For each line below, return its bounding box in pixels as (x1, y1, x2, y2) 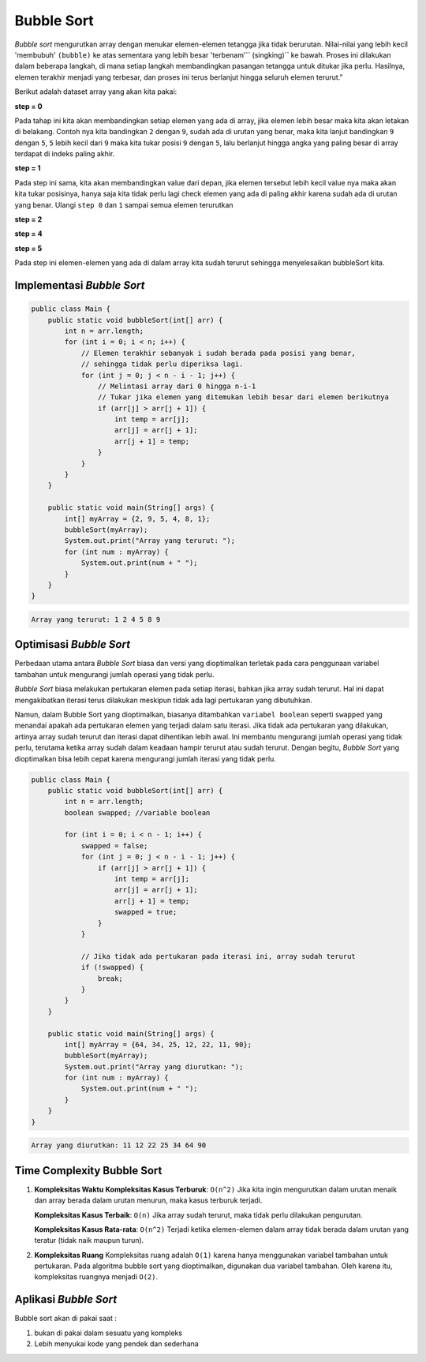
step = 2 (14, 215, 43, 224)
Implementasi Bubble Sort (14, 279, 145, 292)
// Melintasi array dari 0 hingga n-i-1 (97, 381, 256, 391)
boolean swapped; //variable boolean (64, 808, 211, 817)
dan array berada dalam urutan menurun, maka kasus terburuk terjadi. (34, 1195, 263, 1205)
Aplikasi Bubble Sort (14, 1293, 118, 1306)
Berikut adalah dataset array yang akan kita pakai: (14, 87, 177, 96)
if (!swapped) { (80, 963, 144, 972)
